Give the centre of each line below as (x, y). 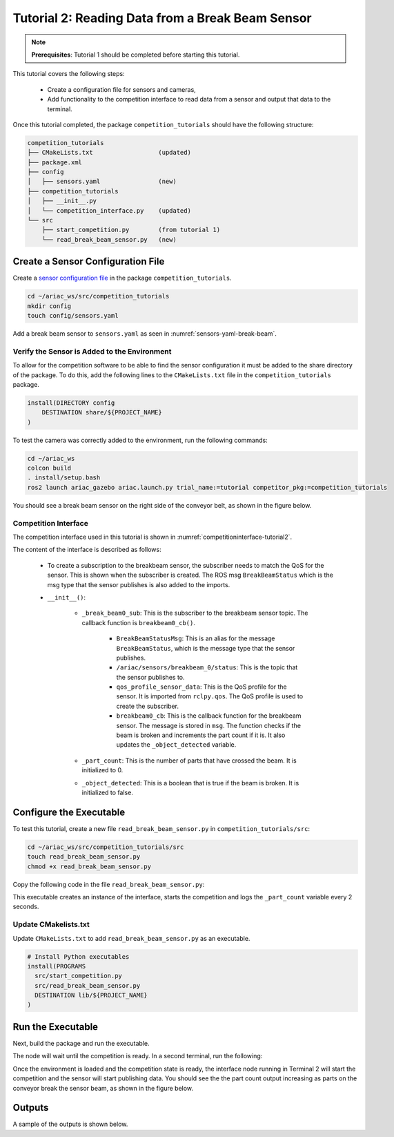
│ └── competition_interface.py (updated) (109, 210)
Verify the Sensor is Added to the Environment (92, 351)
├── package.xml (55, 162)
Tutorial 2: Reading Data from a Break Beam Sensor (162, 18)
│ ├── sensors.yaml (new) (102, 182)
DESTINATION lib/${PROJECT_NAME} (91, 995)
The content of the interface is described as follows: (87, 550)
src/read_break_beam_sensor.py (88, 985)
